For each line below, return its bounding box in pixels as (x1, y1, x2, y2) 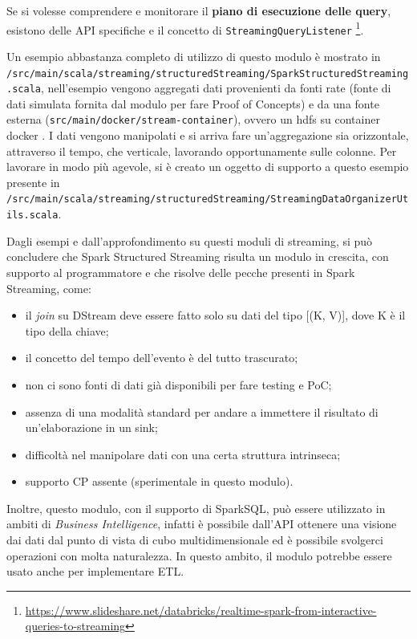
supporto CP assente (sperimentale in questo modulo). (25, 473, 294, 490)
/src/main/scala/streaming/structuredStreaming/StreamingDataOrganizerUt (6, 193, 409, 206)
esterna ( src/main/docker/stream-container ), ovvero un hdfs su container (6, 111, 380, 128)
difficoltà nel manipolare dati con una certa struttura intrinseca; (25, 446, 341, 462)
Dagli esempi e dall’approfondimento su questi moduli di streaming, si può (6, 232, 373, 249)
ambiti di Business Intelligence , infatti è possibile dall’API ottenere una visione (6, 515, 397, 532)
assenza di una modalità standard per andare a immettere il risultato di (25, 403, 379, 420)
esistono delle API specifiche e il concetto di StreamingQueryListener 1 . (6, 18, 364, 38)
